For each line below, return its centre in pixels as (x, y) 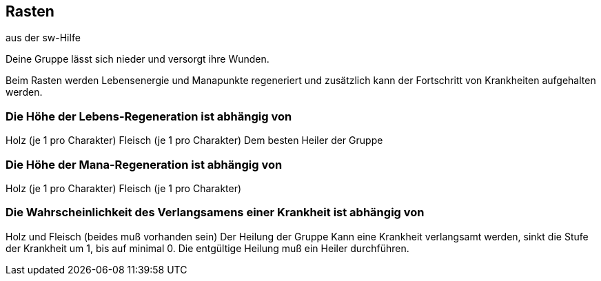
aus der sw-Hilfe (43, 38)
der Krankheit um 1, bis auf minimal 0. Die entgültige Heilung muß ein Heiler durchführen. (207, 248)
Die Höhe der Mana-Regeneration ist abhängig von (144, 164)
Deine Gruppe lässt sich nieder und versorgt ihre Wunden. (137, 59)
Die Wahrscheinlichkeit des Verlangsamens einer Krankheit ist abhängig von (215, 212)
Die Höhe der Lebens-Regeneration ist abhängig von (149, 116)
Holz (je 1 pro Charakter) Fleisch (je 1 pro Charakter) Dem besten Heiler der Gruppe (194, 140)
